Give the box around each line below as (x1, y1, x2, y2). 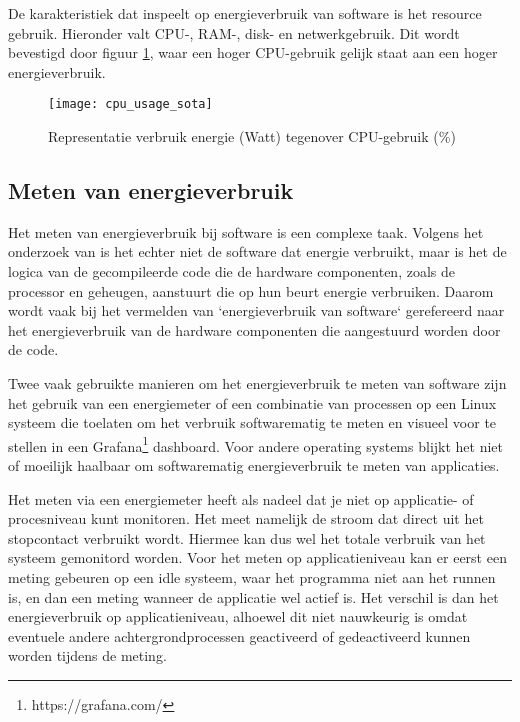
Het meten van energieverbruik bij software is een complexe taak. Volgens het (8, 221, 484, 242)
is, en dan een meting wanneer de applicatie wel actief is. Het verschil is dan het (8, 586, 499, 607)
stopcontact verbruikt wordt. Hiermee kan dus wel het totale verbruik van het (8, 527, 486, 548)
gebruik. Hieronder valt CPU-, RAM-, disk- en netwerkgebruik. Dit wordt (8, 22, 460, 43)
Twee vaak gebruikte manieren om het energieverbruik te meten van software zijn (8, 372, 507, 393)
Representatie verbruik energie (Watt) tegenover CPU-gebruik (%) (48, 126, 456, 147)
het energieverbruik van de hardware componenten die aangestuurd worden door (8, 319, 501, 340)
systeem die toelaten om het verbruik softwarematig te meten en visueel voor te (8, 412, 497, 433)
